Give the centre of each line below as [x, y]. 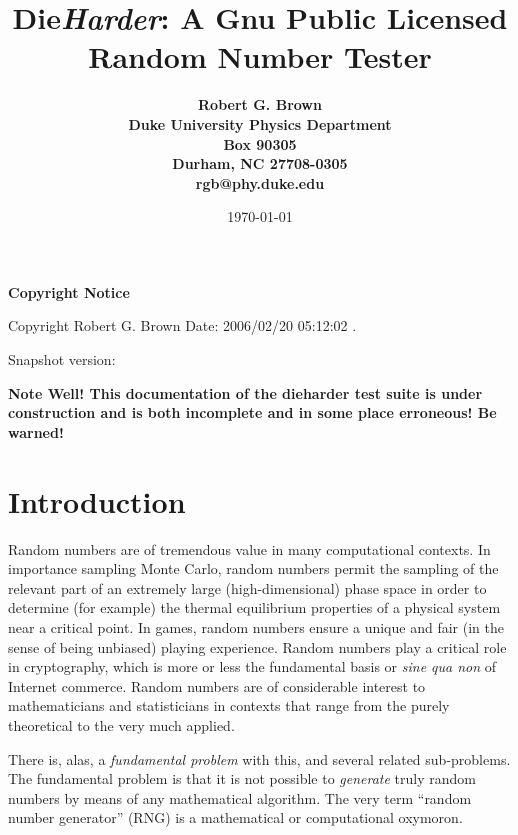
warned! [36, 431]
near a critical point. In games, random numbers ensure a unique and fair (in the [256, 626]
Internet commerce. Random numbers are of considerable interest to [217, 685]
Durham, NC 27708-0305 [260, 163]
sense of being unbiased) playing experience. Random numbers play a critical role [257, 646]
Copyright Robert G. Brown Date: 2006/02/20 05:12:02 [178, 325]
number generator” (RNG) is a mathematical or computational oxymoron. [235, 817]
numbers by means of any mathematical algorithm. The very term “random [240, 797]
